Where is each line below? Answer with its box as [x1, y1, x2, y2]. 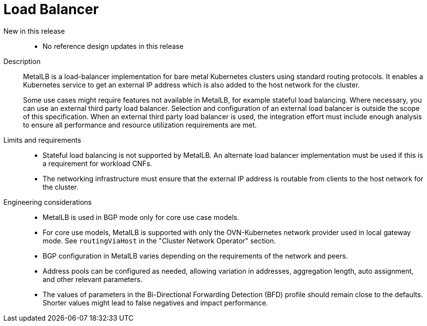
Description [3, 57, 41, 65]
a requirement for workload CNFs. [43, 159, 152, 168]
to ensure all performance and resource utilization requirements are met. [23, 120, 257, 129]
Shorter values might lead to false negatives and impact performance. [43, 298, 268, 307]
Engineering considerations [3, 197, 92, 206]
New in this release [3, 26, 65, 35]
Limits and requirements [3, 135, 81, 144]
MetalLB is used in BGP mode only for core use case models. [43, 213, 239, 221]
